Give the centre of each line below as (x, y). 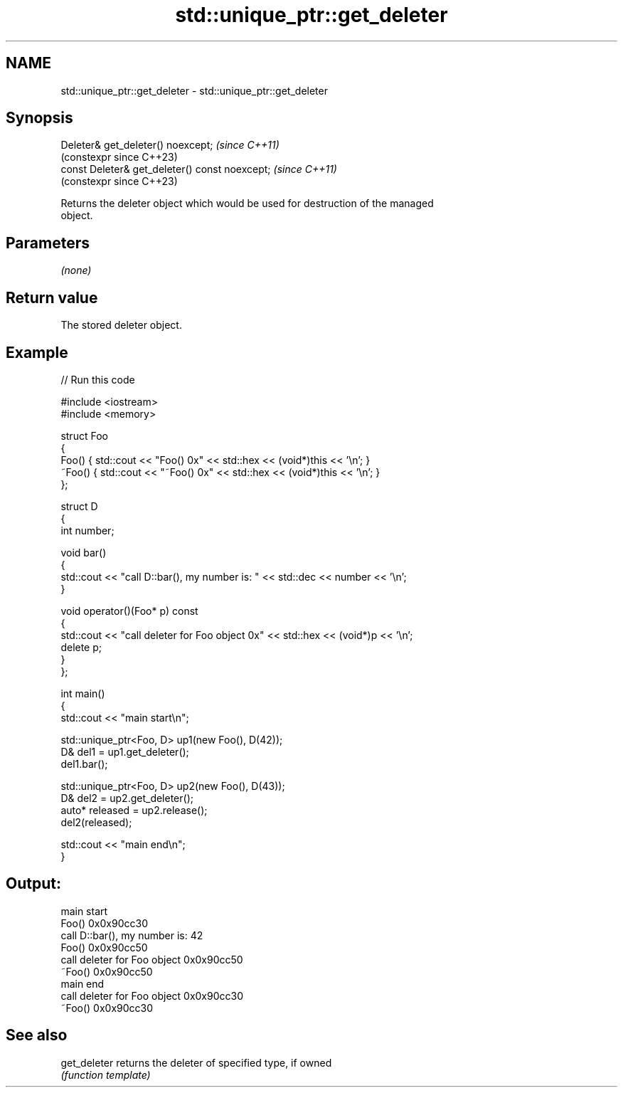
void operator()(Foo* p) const (129, 611)
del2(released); (96, 822)
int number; (87, 530)
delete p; (81, 647)
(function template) (106, 1074)
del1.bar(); (84, 764)
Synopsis (39, 118)
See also (37, 1035)
